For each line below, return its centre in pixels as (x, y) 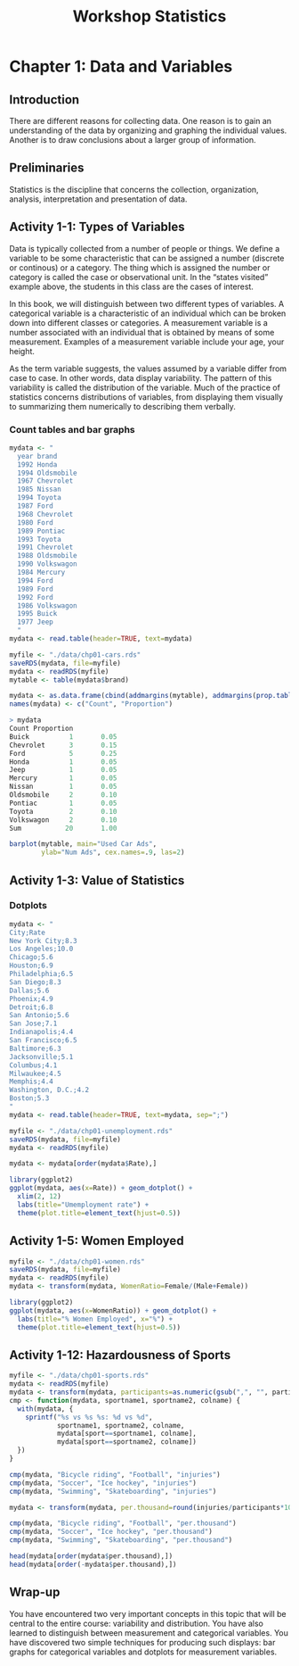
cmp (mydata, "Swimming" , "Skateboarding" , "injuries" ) (113, 1491)
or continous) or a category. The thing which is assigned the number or (140, 267)
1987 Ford (35, 506)
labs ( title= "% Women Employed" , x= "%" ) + (95, 1319)
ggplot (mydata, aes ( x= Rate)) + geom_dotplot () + (101, 1189)
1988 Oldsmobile (47, 556)
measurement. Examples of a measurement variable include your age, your (147, 342)
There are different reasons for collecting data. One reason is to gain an (141, 121)
